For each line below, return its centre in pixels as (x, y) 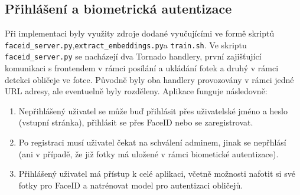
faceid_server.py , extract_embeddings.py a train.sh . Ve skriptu (126, 44)
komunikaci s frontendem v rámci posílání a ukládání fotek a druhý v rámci (142, 68)
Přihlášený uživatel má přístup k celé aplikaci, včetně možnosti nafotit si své (157, 173)
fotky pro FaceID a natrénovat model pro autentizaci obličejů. (131, 185)
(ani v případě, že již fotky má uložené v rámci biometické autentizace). (149, 153)
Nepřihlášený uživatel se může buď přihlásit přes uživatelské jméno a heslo (153, 110)
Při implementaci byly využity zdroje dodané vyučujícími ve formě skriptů (140, 33)
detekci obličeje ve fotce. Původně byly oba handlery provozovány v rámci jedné (149, 79)
